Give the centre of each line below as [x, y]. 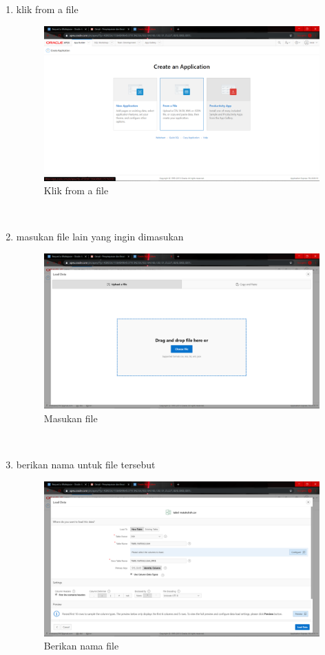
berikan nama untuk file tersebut [86, 464]
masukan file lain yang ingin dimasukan [100, 237]
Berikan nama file [81, 646]
